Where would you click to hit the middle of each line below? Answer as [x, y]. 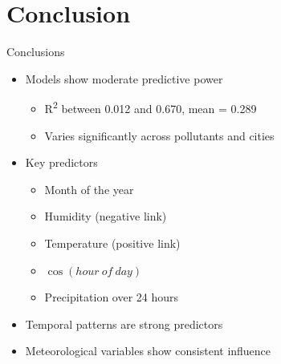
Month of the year [89, 189]
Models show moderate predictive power [124, 78]
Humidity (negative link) [106, 216]
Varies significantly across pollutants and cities [159, 135]
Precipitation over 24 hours [112, 297]
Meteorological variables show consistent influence [148, 351]
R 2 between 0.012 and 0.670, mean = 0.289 [151, 107]
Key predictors [61, 162]
